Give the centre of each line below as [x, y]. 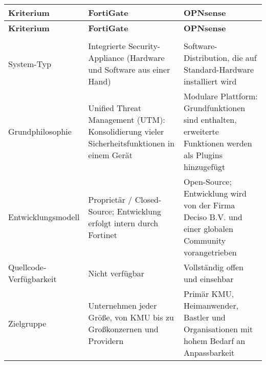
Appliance [106, 58]
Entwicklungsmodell [44, 217]
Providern [106, 341]
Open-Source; [207, 181]
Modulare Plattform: [220, 96]
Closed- [148, 199]
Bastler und [204, 317]
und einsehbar [208, 279]
